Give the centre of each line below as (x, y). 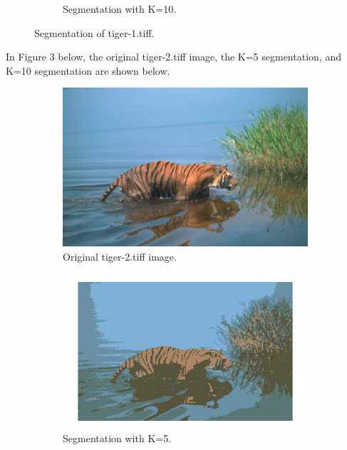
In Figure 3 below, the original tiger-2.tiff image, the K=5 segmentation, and (173, 57)
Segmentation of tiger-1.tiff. (94, 32)
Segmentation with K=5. (117, 438)
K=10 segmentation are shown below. (88, 70)
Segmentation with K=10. (120, 9)
